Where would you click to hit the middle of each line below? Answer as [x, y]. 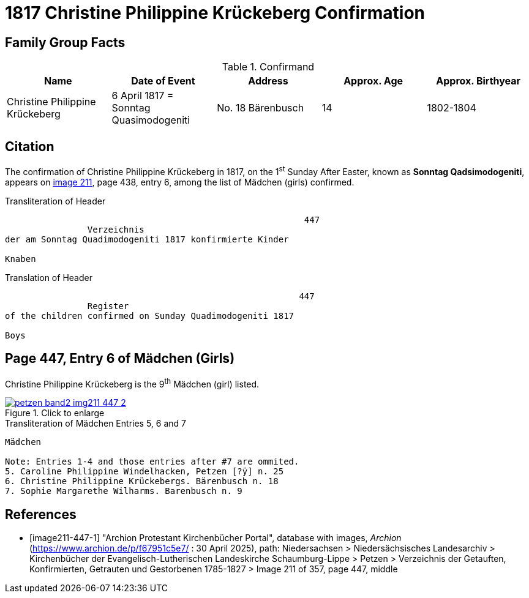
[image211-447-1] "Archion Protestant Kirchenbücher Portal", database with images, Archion [216, 538]
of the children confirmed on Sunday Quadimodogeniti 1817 [150, 316]
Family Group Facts [65, 42]
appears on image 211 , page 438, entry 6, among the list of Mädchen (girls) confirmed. [180, 182]
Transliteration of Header [55, 201]
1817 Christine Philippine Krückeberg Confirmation [215, 13]
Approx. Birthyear [478, 81]
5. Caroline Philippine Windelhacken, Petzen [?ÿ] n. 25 [144, 472]
